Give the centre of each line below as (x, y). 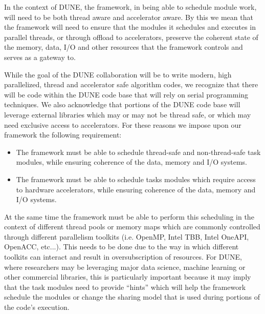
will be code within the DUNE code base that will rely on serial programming (126, 94)
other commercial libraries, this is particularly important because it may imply (128, 277)
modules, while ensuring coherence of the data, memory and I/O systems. (131, 162)
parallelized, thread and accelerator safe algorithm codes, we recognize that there (131, 84)
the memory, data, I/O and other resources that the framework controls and (124, 47)
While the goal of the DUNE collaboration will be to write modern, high (118, 74)
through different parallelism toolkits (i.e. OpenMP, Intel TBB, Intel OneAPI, (127, 236)
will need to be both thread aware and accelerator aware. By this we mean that (129, 17)
